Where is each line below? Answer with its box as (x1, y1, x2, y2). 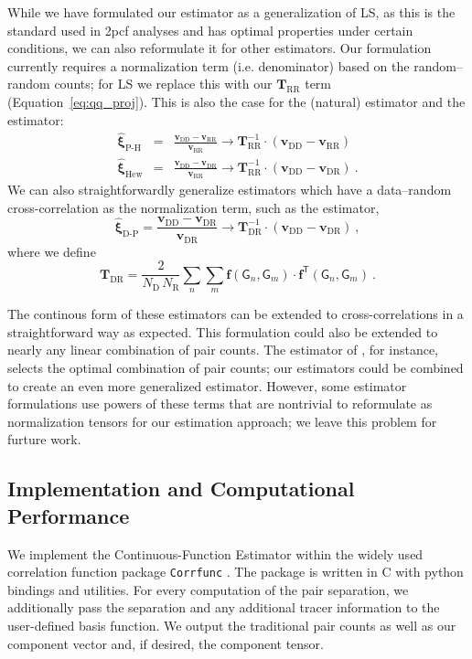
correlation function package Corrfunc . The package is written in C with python (7, 562, 464, 581)
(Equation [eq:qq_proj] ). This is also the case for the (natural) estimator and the (7, 91, 466, 111)
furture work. (7, 430, 81, 449)
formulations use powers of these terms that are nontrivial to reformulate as (7, 394, 433, 413)
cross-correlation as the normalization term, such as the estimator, (7, 197, 380, 217)
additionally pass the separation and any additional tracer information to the (7, 598, 440, 617)
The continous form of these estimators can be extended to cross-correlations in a (7, 304, 464, 324)
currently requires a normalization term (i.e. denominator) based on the (7, 56, 410, 75)
